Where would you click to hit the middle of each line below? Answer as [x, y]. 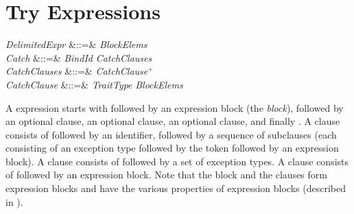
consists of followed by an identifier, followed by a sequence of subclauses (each [171, 134]
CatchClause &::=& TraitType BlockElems [94, 84]
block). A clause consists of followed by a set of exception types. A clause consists [177, 161]
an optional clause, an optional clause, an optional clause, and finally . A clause [173, 121]
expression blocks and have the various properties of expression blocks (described [176, 188]
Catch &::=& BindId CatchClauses [79, 57]
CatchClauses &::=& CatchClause [77, 71]
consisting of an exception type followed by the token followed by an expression [172, 148]
